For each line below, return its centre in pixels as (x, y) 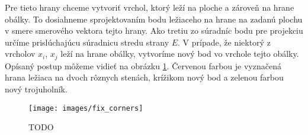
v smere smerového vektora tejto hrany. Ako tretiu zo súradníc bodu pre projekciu (154, 30)
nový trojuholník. (36, 89)
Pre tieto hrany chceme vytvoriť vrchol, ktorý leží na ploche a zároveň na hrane (150, 7)
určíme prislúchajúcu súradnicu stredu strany (87, 42)
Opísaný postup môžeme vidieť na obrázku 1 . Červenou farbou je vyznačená (143, 65)
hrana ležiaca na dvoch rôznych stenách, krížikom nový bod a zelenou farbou (144, 77)
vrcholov (20, 54)
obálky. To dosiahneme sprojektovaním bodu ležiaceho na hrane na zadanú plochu (154, 19)
